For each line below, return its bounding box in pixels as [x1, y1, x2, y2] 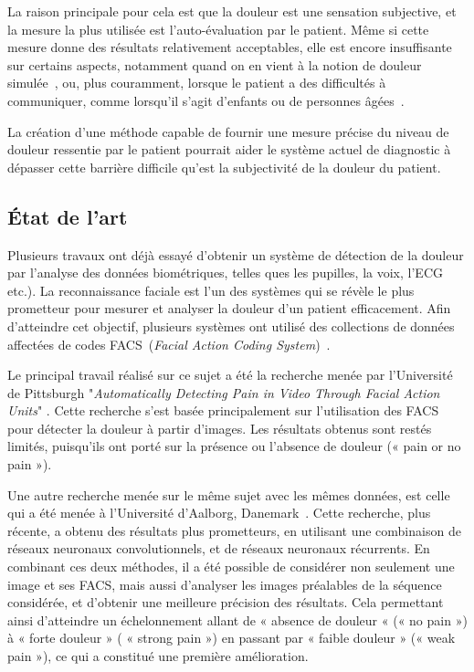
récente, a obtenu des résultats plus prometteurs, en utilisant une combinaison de [7, 520, 461, 540]
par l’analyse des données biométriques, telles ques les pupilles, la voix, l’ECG [7, 263, 443, 282]
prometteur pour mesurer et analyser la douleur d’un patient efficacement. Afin [7, 299, 451, 318]
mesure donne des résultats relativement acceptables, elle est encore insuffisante [7, 37, 452, 57]
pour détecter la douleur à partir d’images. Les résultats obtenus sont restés [7, 418, 432, 437]
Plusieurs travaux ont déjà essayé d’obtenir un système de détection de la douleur [7, 245, 464, 264]
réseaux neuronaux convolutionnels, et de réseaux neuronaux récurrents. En [7, 539, 430, 558]
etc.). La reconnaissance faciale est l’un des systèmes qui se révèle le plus [7, 280, 415, 299]
